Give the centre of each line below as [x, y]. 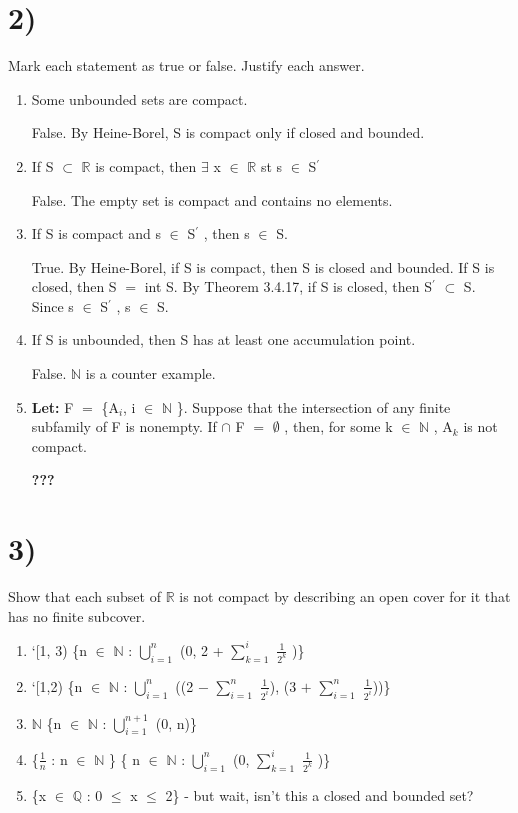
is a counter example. [150, 373]
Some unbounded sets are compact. [139, 98]
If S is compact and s [96, 233]
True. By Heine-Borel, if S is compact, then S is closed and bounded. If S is [263, 266]
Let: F [52, 406]
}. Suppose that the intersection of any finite [313, 406]
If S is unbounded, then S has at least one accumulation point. [223, 339]
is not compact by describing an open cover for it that [345, 596]
